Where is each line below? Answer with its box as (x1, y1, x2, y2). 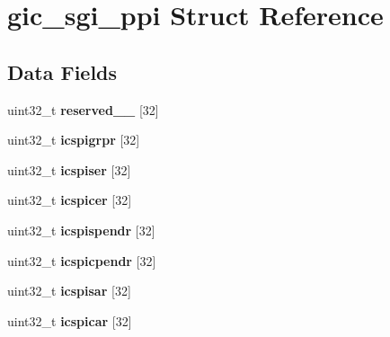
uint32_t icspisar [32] (7, 281, 131, 300)
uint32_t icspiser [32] (7, 160, 131, 179)
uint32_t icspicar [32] (7, 311, 132, 330)
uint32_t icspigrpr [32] (7, 130, 140, 149)
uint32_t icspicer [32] (7, 191, 132, 209)
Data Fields (7, 58, 118, 85)
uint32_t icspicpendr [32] (7, 251, 156, 270)
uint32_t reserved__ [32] (7, 100, 159, 119)
